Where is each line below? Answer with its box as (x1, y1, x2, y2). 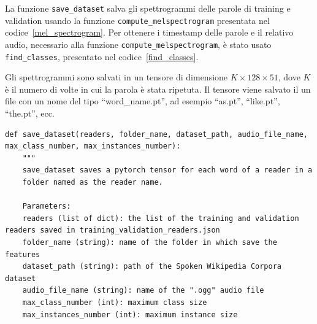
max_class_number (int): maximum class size (22, 298, 207, 307)
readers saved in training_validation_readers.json (5, 226, 220, 235)
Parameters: (22, 202, 71, 211)
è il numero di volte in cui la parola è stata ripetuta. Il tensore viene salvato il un (5, 82, 311, 95)
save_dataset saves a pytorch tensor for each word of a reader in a (22, 166, 313, 175)
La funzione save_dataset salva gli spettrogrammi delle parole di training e (5, 2, 291, 14)
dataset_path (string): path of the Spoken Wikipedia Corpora (22, 262, 282, 271)
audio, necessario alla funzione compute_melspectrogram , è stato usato (5, 37, 272, 50)
